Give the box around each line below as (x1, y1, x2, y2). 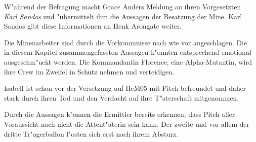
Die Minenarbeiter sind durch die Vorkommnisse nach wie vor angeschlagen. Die (4, 37, 247, 47)
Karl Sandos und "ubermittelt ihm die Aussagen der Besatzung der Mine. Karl (4, 11, 242, 21)
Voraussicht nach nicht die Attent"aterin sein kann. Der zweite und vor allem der (4, 118, 250, 129)
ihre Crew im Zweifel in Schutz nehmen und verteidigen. (4, 66, 174, 76)
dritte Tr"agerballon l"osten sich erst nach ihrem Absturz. (4, 128, 178, 139)
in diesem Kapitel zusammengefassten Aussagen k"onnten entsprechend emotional (4, 47, 252, 57)
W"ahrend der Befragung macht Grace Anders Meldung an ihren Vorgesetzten (4, 1, 241, 11)
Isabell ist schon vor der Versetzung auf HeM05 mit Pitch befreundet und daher (4, 83, 246, 93)
